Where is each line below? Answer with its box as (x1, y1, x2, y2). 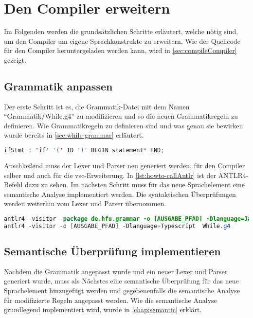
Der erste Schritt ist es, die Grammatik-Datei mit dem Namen (4, 101, 190, 111)
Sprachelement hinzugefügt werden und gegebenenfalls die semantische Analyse (4, 285, 240, 296)
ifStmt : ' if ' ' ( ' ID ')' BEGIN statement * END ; (4, 147, 164, 154)
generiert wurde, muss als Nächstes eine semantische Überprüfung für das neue (4, 276, 239, 286)
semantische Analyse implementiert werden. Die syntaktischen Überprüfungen (4, 189, 236, 199)
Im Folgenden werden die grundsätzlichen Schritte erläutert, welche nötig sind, (4, 26, 238, 36)
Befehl (4, 179, 23, 190)
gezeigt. (4, 54, 26, 65)
